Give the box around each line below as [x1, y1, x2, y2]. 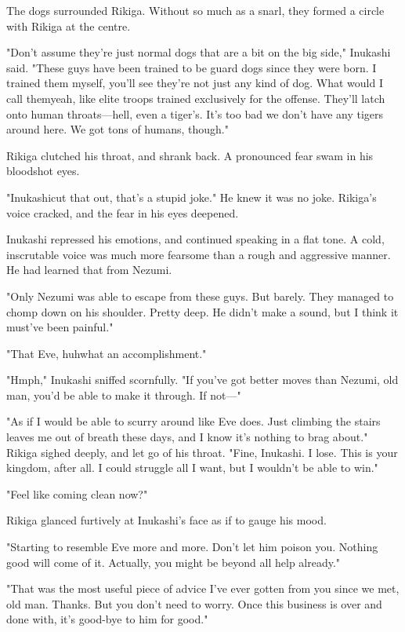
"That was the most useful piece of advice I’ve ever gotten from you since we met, [6, 580, 400, 597]
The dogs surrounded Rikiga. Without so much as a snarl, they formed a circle [6, 2, 385, 18]
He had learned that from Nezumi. [6, 261, 172, 278]
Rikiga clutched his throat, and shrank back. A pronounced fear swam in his [6, 147, 374, 163]
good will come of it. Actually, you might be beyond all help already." [6, 553, 341, 570]
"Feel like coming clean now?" [6, 485, 148, 502]
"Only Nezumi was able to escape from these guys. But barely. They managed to [6, 287, 394, 304]
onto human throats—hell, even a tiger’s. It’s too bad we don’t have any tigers [6, 105, 384, 122]
